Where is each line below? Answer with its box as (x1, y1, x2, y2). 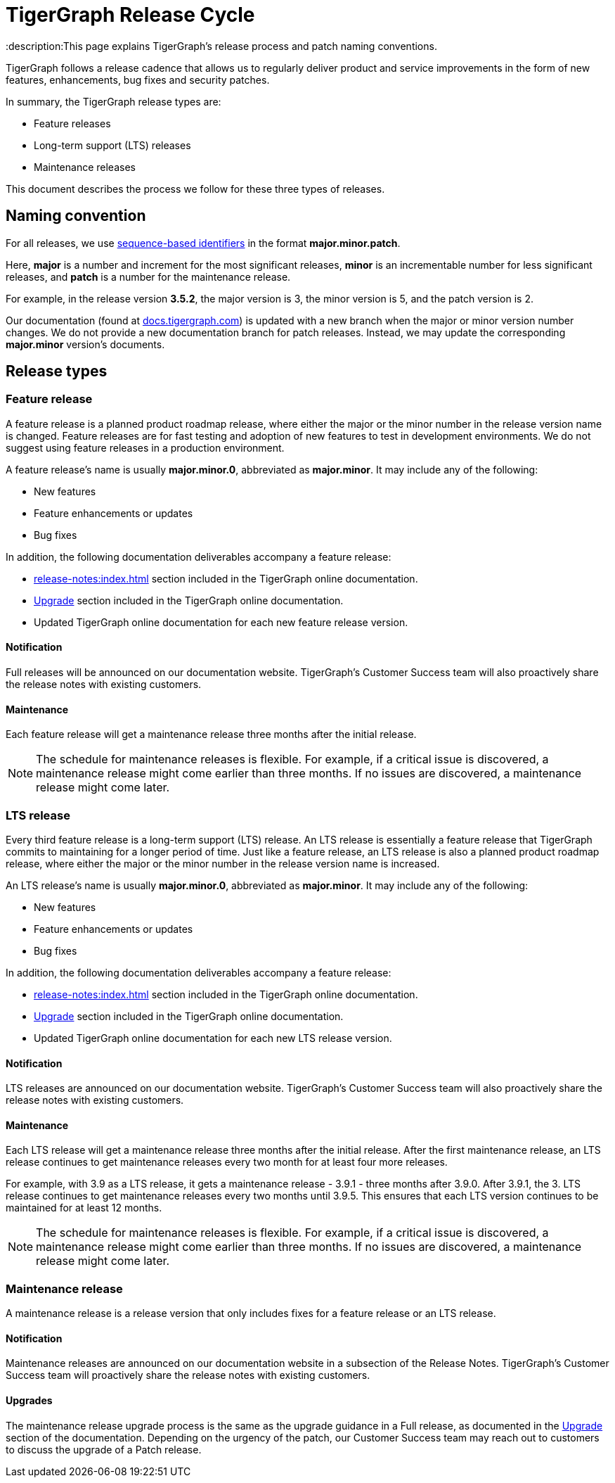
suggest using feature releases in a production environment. (6, 441, 285, 454)
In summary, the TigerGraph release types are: (6, 95, 221, 108)
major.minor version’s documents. (6, 338, 165, 350)
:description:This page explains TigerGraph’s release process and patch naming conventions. (6, 39, 437, 52)
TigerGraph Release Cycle (6, 3, 255, 27)
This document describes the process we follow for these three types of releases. (6, 182, 385, 195)
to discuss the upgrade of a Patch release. (6, 1443, 202, 1456)
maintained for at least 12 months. (6, 1202, 162, 1214)
